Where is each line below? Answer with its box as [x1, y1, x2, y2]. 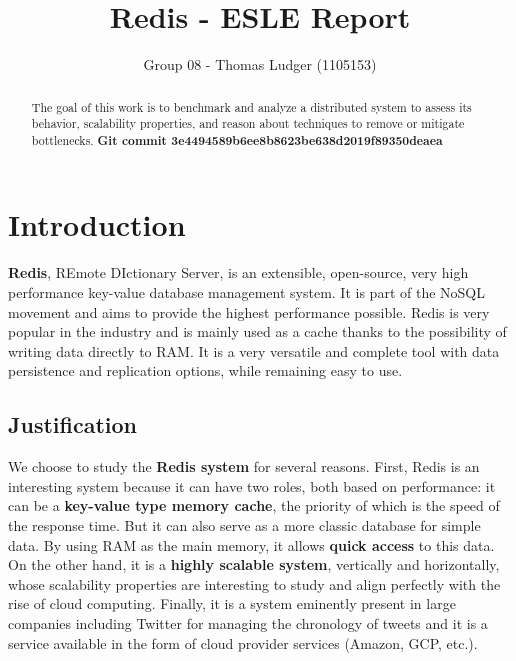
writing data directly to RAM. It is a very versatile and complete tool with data [8, 340, 500, 361]
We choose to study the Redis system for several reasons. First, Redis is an [8, 456, 480, 477]
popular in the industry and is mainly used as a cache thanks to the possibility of [8, 321, 507, 342]
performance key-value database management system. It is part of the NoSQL [8, 282, 485, 303]
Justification [8, 409, 137, 440]
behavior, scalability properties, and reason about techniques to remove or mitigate [31, 115, 465, 132]
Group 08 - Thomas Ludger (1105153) [143, 54, 377, 75]
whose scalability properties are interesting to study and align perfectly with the [8, 573, 501, 594]
